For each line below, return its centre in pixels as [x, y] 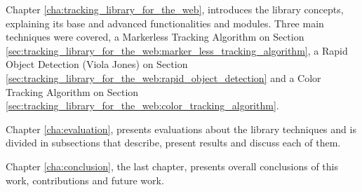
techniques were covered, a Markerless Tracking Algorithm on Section [155, 37]
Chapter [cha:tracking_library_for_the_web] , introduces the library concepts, [175, 9]
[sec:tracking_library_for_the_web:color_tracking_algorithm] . [142, 105]
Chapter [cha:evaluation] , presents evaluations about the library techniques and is [181, 129]
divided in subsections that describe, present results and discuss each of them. [173, 143]
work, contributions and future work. [85, 180]
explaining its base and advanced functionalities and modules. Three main [165, 23]
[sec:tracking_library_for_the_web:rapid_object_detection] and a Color [163, 77]
